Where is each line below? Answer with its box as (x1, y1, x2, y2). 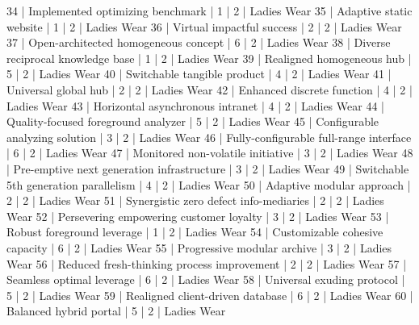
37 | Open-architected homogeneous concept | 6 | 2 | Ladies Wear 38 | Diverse (6, 34, 391, 51)
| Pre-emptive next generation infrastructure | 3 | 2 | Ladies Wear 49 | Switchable (6, 160, 409, 177)
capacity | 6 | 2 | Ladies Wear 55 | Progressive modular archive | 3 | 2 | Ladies (6, 239, 392, 256)
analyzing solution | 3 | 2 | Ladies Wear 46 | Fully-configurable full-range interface (6, 128, 412, 145)
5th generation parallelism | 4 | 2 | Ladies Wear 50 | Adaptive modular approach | (6, 176, 411, 193)
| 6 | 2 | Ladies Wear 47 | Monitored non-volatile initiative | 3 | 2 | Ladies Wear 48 (6, 144, 413, 161)
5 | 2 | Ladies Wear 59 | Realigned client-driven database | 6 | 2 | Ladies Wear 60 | (6, 286, 413, 303)
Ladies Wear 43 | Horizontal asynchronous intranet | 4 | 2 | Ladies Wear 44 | (6, 97, 384, 114)
